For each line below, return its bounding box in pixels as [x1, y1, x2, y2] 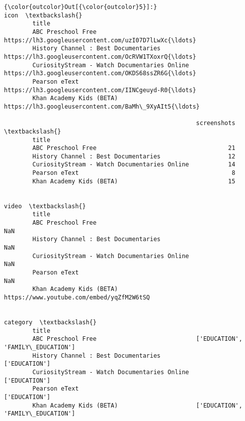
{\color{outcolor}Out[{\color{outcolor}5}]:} [4, 3, 157, 10]
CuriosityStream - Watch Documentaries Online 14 [32, 161, 236, 168]
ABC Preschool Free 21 [32, 144, 236, 152]
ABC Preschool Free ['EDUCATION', [32, 335, 243, 343]
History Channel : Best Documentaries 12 [32, 152, 236, 160]
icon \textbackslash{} [4, 11, 82, 19]
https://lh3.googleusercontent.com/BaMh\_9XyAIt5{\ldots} [4, 103, 200, 110]
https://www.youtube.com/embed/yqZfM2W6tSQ [4, 293, 150, 301]
